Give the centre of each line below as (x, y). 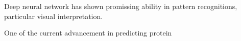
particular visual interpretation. (54, 16)
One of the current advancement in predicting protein (88, 33)
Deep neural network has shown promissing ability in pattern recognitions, (121, 6)
